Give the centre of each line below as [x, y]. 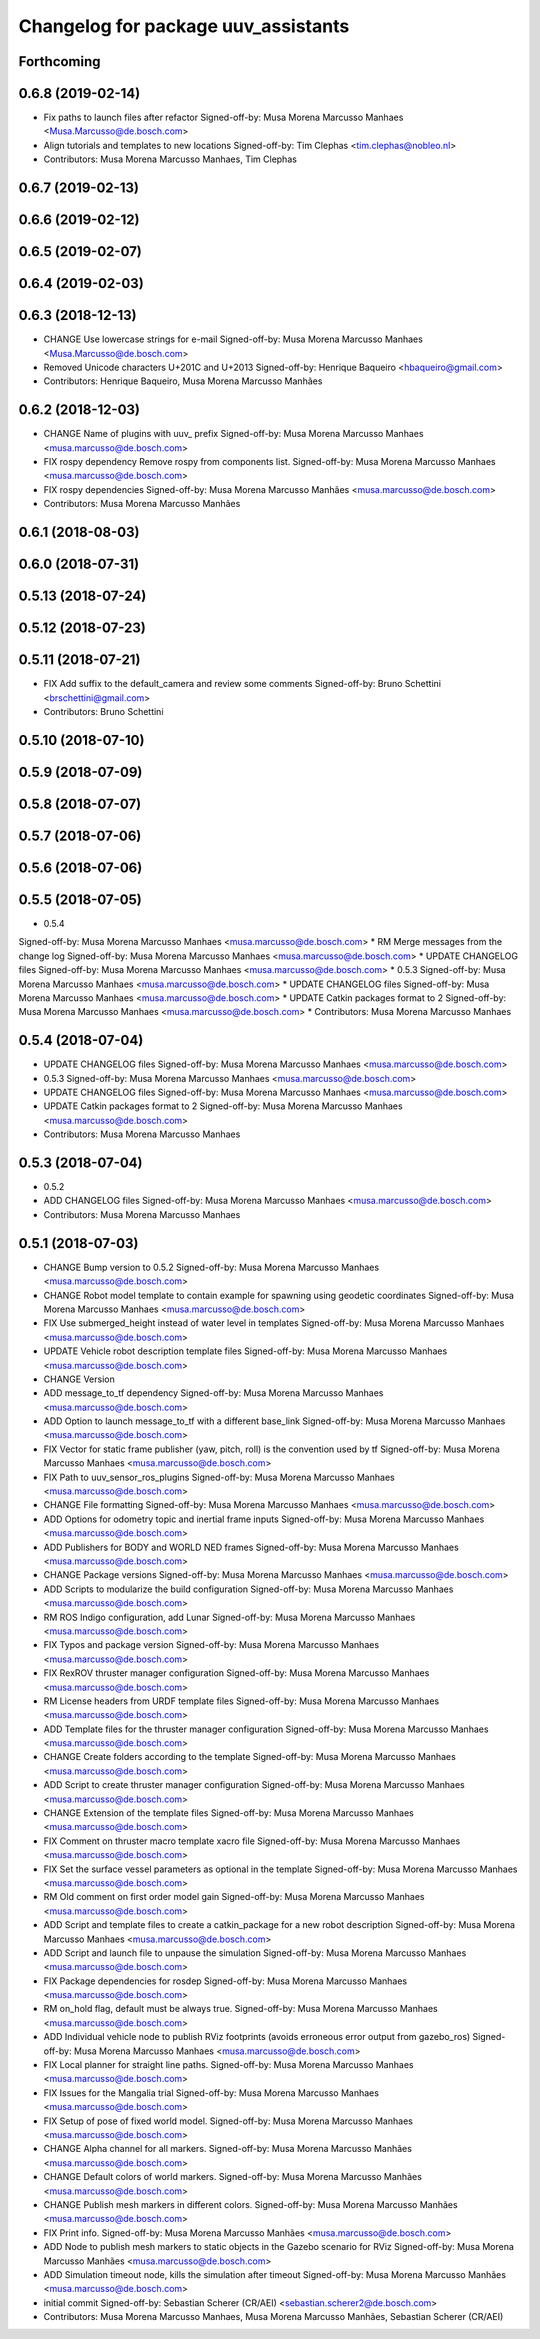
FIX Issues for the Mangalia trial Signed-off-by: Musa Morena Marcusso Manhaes [211, 2092]
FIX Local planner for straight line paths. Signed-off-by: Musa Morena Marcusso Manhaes [228, 2065]
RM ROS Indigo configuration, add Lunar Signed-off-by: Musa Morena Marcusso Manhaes [229, 1617]
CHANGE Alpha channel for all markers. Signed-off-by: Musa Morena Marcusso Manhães [227, 2149]
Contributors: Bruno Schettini [103, 711]
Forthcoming [59, 61]
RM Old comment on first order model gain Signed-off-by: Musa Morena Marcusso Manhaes [234, 1897]
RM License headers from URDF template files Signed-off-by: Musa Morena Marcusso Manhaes [241, 1701]
